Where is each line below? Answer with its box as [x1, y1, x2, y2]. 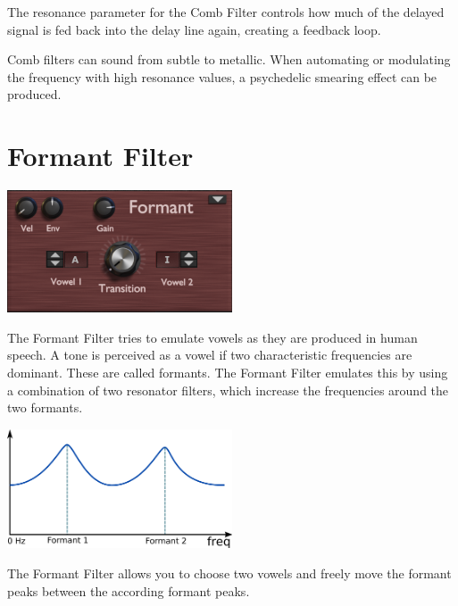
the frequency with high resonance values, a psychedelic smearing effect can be [7, 67, 437, 86]
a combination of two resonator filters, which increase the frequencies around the [7, 380, 449, 399]
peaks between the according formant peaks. [7, 581, 250, 600]
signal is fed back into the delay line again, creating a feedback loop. [7, 20, 381, 38]
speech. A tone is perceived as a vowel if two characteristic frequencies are [7, 345, 412, 364]
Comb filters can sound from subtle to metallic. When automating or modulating [7, 50, 451, 69]
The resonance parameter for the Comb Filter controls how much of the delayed [7, 3, 445, 21]
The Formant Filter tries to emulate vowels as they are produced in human [7, 328, 418, 346]
